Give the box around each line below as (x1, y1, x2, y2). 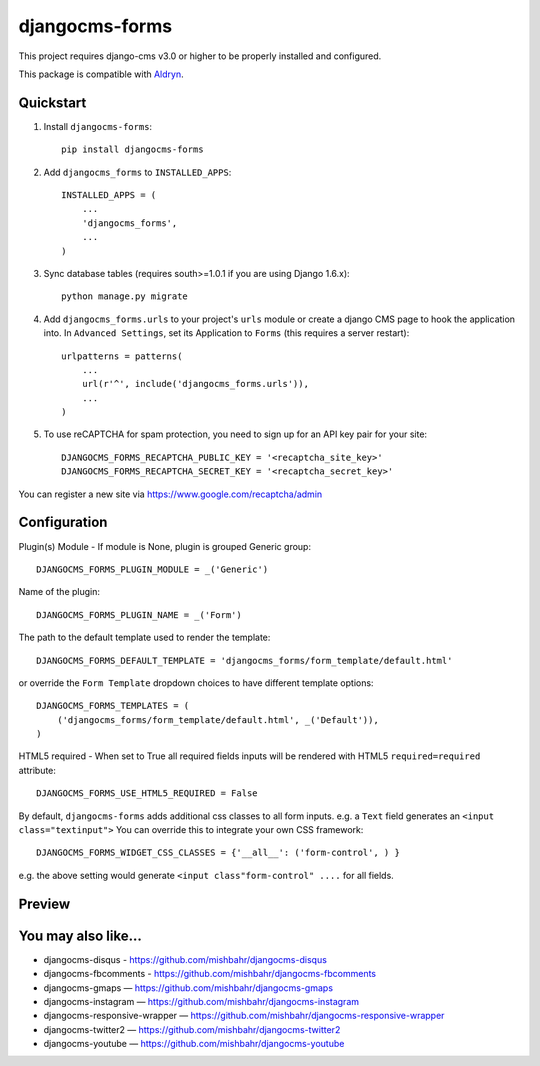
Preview (18, 895, 71, 912)
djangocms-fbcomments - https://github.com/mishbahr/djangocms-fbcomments (43, 968, 377, 980)
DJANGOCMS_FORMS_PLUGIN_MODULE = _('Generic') (36, 563, 269, 575)
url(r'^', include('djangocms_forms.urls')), (81, 378, 310, 390)
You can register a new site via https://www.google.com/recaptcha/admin (18, 488, 323, 500)
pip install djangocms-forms (61, 144, 204, 155)
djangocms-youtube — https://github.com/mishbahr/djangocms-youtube (43, 1038, 345, 1050)
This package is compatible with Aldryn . (18, 68, 184, 80)
